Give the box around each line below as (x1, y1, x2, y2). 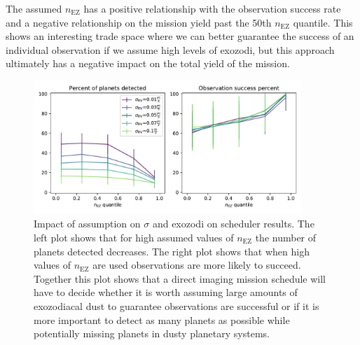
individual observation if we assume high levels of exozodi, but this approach (6, 42, 335, 57)
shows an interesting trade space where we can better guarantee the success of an (6, 29, 354, 43)
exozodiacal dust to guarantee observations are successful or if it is (34, 298, 319, 313)
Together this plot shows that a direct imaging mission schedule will (34, 271, 326, 286)
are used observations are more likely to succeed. (92, 258, 301, 272)
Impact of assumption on (34, 216, 141, 231)
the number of (255, 230, 317, 244)
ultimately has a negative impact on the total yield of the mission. (6, 56, 290, 71)
